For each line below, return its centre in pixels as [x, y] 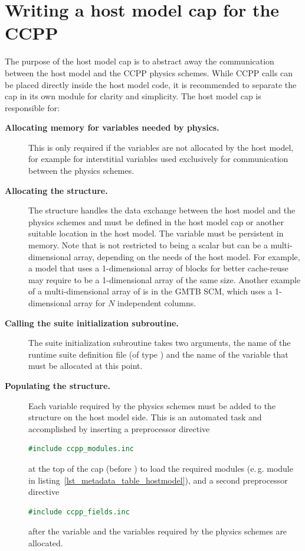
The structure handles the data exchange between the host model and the [162, 210]
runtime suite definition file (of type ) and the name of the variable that [158, 354]
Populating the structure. [58, 385]
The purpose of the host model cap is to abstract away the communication [140, 61]
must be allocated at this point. [86, 366]
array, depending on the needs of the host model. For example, [187, 256]
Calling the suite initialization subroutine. [92, 323]
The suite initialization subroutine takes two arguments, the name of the [160, 343]
